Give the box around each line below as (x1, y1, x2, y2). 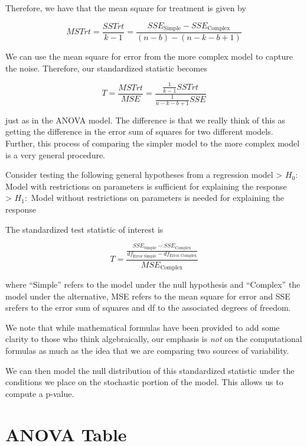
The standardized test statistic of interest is (5, 223, 164, 235)
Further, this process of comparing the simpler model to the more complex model (5, 137, 300, 149)
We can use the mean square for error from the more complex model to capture (5, 50, 293, 63)
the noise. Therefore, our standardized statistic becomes (5, 61, 207, 74)
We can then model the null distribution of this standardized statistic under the (5, 364, 295, 376)
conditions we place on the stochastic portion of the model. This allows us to (5, 376, 283, 388)
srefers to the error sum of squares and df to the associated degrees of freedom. (5, 301, 291, 314)
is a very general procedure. (5, 148, 106, 161)
